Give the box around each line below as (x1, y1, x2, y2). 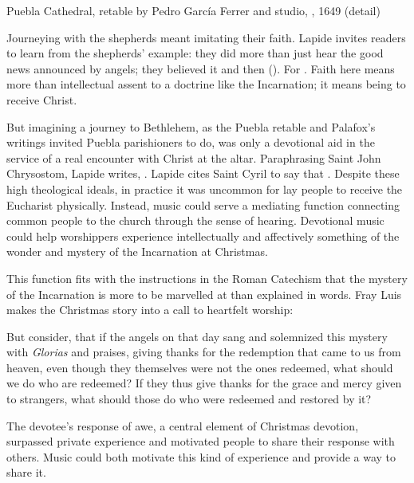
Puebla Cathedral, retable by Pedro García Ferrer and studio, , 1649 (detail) (6, 2, 380, 18)
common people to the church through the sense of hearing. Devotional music (6, 212, 384, 229)
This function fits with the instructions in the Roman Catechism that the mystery (6, 269, 408, 286)
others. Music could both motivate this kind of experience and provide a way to (6, 448, 396, 465)
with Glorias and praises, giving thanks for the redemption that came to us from (6, 344, 401, 360)
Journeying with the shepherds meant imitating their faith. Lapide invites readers (6, 29, 406, 45)
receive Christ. (6, 91, 77, 108)
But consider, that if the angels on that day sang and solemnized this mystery (6, 328, 388, 344)
